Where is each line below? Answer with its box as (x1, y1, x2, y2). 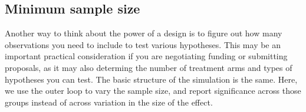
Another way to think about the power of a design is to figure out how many (5, 27, 282, 39)
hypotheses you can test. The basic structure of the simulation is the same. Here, (5, 73, 298, 85)
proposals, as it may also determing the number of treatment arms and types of (5, 61, 292, 73)
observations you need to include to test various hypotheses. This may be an (5, 38, 281, 50)
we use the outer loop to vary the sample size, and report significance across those (5, 84, 301, 97)
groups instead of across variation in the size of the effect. (5, 96, 213, 108)
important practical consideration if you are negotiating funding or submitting (5, 50, 288, 62)
